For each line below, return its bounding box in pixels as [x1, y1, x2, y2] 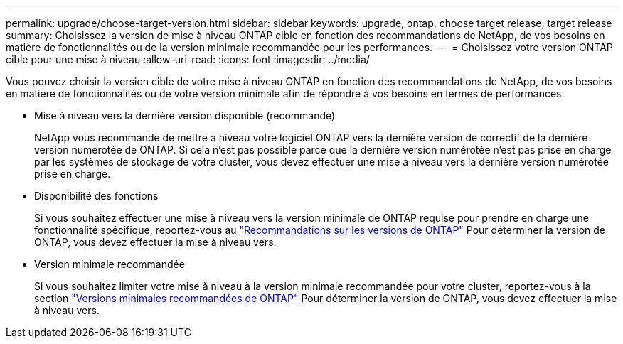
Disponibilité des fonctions [34, 190, 159, 202]
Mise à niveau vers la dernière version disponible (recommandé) [34, 109, 336, 122]
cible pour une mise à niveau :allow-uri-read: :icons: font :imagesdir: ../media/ [6, 53, 370, 65]
